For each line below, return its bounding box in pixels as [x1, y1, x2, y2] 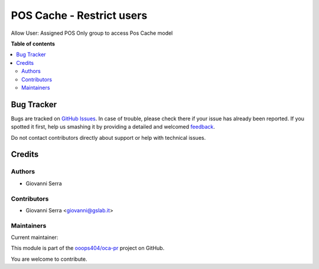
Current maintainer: [11, 234, 58, 241]
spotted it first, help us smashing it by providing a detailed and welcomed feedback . [11, 123, 216, 130]
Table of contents [11, 40, 56, 47]
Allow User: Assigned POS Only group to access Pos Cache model [11, 29, 173, 37]
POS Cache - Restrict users [11, 9, 148, 22]
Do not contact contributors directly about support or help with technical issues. [11, 134, 206, 141]
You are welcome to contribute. [11, 255, 87, 263]
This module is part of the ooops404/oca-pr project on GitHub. [11, 245, 165, 252]
